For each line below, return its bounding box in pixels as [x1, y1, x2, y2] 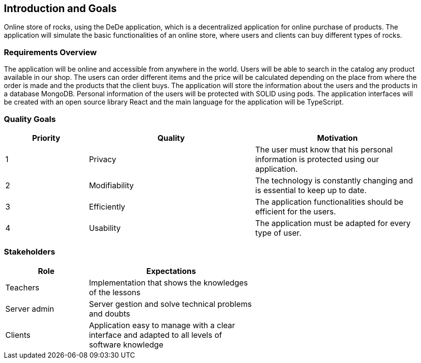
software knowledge [89, 339, 163, 349]
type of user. [255, 227, 302, 238]
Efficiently [89, 201, 126, 212]
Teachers [5, 282, 39, 292]
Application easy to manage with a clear [89, 320, 235, 330]
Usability [89, 223, 121, 233]
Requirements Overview [4, 47, 97, 57]
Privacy [89, 154, 116, 164]
